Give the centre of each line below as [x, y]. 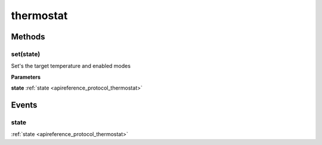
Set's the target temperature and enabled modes [71, 66]
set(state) [26, 54]
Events [24, 105]
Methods [28, 37]
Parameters [26, 77]
